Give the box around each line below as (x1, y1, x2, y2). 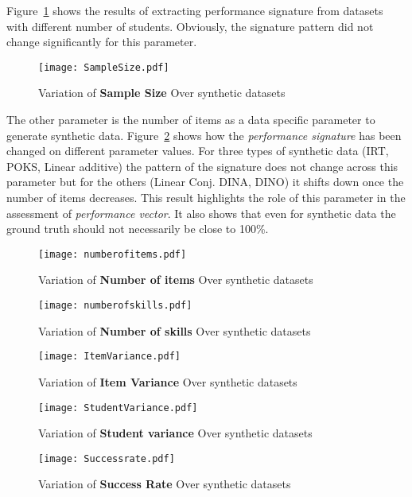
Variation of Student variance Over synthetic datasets (38, 425, 313, 441)
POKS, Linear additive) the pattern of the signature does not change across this (6, 157, 398, 174)
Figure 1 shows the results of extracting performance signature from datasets (6, 2, 383, 18)
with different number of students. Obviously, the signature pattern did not (6, 17, 374, 34)
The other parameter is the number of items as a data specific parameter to (6, 111, 375, 128)
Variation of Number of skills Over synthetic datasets (38, 322, 311, 339)
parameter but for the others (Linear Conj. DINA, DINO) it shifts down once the (6, 173, 404, 190)
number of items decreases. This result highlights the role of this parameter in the (6, 189, 406, 205)
